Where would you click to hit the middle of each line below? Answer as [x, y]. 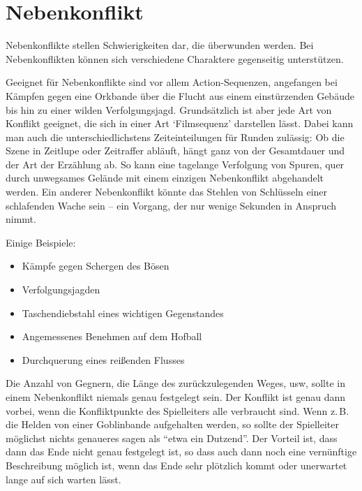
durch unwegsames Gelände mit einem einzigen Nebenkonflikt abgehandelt [165, 178]
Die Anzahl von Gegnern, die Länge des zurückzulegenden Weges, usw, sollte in [175, 383]
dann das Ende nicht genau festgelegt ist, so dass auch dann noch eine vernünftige [181, 452]
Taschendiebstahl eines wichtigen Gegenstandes [123, 313]
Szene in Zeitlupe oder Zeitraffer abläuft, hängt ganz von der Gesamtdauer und [175, 151]
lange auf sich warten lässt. [63, 479]
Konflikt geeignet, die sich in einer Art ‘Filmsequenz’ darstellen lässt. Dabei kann [180, 123]
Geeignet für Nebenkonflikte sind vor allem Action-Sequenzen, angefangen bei [172, 82]
